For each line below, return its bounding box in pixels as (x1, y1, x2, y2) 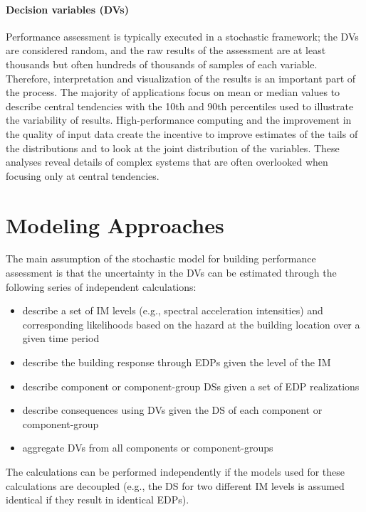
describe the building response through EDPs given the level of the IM (22, 355, 331, 370)
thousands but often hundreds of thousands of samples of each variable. (6, 56, 318, 71)
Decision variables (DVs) (6, 1, 129, 16)
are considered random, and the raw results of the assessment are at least (6, 43, 326, 58)
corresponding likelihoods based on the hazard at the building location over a (22, 316, 360, 331)
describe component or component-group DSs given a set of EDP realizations (22, 378, 360, 393)
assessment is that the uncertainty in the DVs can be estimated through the (6, 265, 337, 280)
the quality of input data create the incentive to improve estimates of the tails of (6, 126, 358, 141)
